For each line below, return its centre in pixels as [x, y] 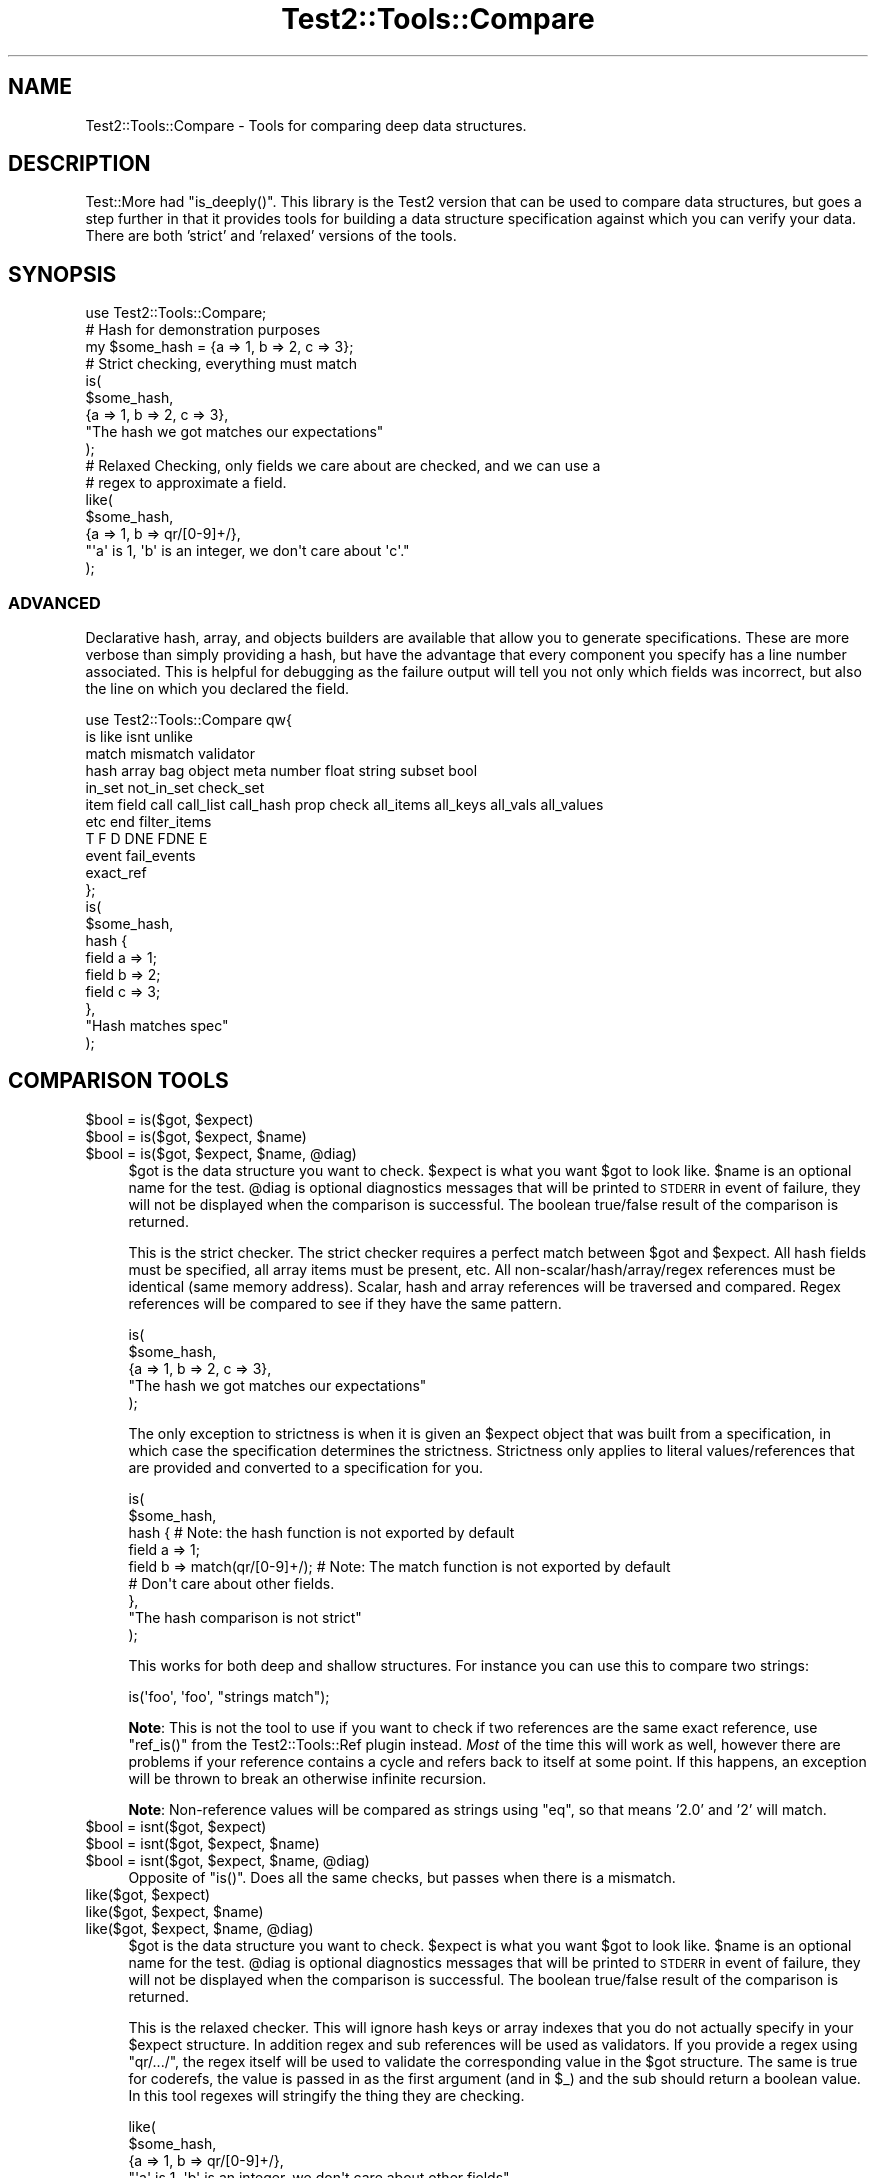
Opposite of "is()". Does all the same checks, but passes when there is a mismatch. [402, 1877]
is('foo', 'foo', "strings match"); [229, 1696]
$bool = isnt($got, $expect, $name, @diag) [227, 1860]
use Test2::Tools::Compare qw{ [189, 720]
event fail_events [140, 856]
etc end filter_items [148, 822]
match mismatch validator [170, 754]
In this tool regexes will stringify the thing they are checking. [326, 2095]
